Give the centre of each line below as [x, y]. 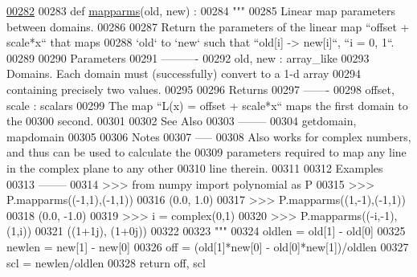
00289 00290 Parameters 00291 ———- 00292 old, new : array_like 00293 [188, 57]
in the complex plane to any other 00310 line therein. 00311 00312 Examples [195, 167]
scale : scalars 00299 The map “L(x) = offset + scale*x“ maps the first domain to [207, 105]
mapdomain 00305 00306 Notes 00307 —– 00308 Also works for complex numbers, [209, 136]
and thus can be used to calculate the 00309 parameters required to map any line [206, 152]
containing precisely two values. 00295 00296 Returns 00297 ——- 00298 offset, [200, 89]
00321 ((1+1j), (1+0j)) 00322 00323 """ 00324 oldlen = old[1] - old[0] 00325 [220, 231]
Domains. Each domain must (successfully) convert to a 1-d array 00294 [184, 73]
